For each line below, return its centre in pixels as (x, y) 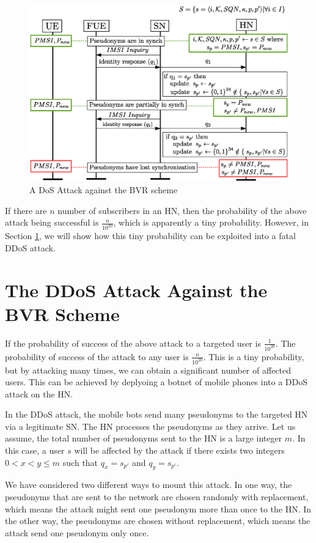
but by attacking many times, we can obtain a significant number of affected (148, 370)
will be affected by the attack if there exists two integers (179, 450)
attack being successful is (52, 222)
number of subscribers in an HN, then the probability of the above (182, 210)
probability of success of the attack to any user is (97, 356)
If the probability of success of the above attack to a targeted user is (133, 343)
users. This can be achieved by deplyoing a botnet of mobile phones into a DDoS (156, 382)
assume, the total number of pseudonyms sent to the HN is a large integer (144, 438)
